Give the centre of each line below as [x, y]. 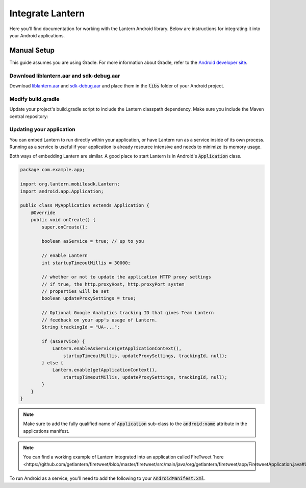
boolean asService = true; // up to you [93, 241]
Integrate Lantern [47, 13]
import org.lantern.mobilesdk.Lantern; [70, 184]
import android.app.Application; [62, 191]
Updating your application [43, 129]
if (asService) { [63, 341]
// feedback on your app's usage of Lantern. [99, 320]
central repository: [29, 116]
